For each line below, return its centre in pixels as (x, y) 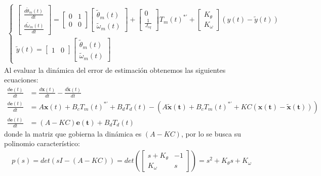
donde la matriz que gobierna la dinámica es (73, 133)
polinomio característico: (42, 143)
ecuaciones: (21, 80)
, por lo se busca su (211, 133)
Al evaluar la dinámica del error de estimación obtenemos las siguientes (115, 70)
